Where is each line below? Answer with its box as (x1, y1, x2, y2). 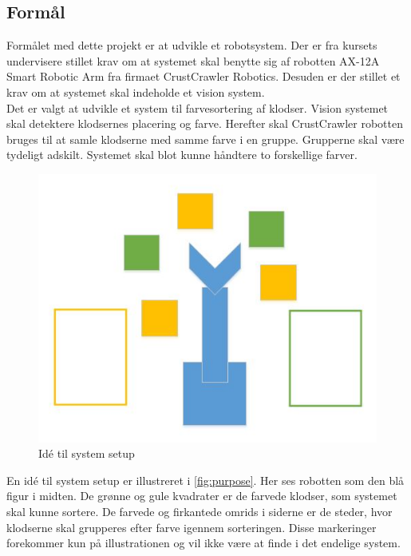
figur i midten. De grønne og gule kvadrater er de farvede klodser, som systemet (6, 487, 397, 504)
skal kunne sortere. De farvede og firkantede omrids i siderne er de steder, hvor (6, 502, 393, 519)
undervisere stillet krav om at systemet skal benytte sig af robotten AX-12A (6, 52, 380, 69)
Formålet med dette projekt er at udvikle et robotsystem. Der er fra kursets (6, 37, 377, 54)
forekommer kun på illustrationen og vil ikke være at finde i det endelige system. (6, 534, 401, 551)
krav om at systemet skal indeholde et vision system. (6, 83, 265, 100)
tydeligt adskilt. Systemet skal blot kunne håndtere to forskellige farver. (6, 146, 358, 163)
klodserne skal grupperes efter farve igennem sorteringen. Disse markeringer (6, 518, 377, 535)
